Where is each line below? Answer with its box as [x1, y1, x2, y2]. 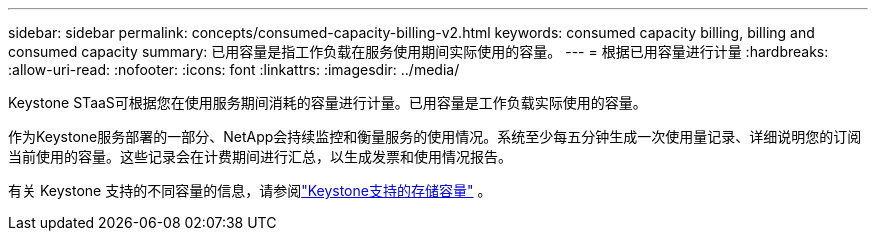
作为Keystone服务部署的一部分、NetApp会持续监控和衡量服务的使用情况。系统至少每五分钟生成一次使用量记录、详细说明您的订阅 [8, 128, 862, 145]
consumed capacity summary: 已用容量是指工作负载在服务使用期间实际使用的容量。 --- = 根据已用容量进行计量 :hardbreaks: [8, 43, 829, 60]
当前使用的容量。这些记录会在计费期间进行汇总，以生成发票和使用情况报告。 [8, 148, 512, 165]
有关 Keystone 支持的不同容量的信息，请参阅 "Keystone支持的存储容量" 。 [8, 182, 492, 199]
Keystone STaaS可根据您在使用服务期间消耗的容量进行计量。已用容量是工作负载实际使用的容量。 [8, 94, 647, 111]
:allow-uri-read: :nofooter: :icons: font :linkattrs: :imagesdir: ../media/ [8, 61, 460, 78]
